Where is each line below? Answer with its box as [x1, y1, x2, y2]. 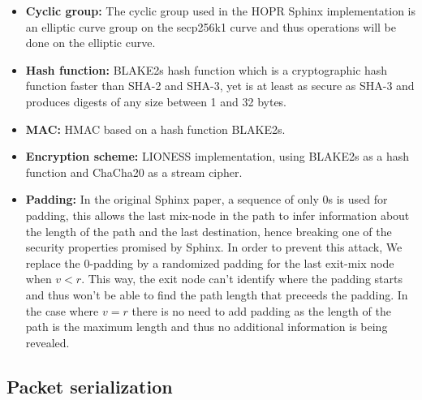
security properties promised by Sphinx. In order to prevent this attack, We [25, 239, 403, 256]
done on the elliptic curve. [25, 34, 156, 51]
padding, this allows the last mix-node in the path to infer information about [25, 206, 410, 223]
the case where [25, 302, 99, 319]
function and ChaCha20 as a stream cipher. [25, 163, 243, 180]
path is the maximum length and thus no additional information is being [25, 318, 388, 335]
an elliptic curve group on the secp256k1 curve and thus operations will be [25, 18, 396, 35]
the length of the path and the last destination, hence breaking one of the [25, 222, 392, 239]
